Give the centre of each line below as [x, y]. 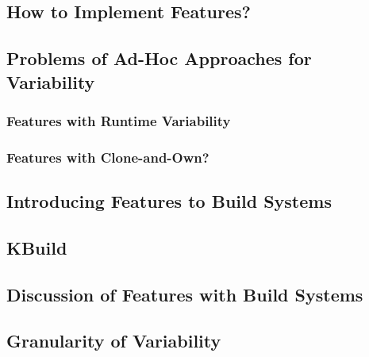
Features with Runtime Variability [119, 120]
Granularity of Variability [114, 341]
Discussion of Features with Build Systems [185, 294]
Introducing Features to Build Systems [169, 201]
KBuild [37, 247]
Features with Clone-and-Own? [108, 157]
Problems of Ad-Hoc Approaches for [159, 58]
